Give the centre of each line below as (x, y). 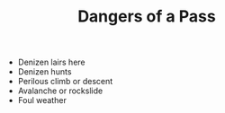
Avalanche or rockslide (60, 91)
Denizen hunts (45, 72)
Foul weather (42, 100)
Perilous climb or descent (65, 82)
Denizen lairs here (51, 62)
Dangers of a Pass (147, 17)
